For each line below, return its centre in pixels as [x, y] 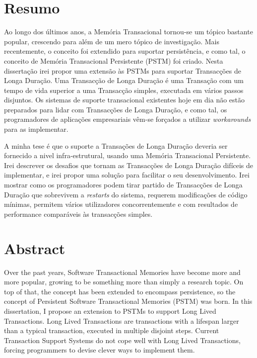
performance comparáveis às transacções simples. [78, 214]
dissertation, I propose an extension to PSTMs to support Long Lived [110, 311]
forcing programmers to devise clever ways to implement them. [99, 350]
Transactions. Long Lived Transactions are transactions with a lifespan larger [122, 320]
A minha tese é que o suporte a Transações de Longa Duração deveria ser [116, 145]
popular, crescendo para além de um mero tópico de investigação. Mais [112, 41]
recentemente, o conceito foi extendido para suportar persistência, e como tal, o [125, 51]
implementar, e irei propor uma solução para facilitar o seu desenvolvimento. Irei [127, 175]
